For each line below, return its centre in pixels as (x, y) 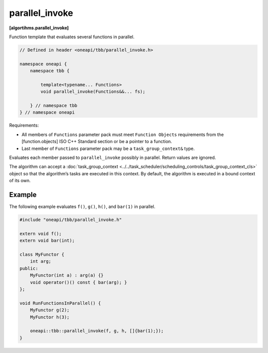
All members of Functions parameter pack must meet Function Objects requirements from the (123, 135)
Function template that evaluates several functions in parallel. (72, 37)
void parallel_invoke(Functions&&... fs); (93, 92)
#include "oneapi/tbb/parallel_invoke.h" (71, 220)
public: (29, 268)
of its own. (20, 181)
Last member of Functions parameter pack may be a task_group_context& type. (108, 148)
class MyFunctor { (42, 254)
